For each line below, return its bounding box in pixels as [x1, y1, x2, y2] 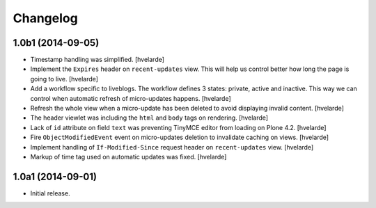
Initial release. [30, 189, 70, 198]
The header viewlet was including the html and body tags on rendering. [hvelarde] [30, 113, 268, 122]
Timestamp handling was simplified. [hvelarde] [30, 56, 165, 64]
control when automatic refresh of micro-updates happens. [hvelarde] [30, 94, 231, 102]
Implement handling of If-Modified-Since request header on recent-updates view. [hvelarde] [30, 143, 314, 151]
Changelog [13, 10, 78, 26]
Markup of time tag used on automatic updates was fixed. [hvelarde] [30, 152, 227, 161]
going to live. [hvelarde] [30, 74, 99, 83]
